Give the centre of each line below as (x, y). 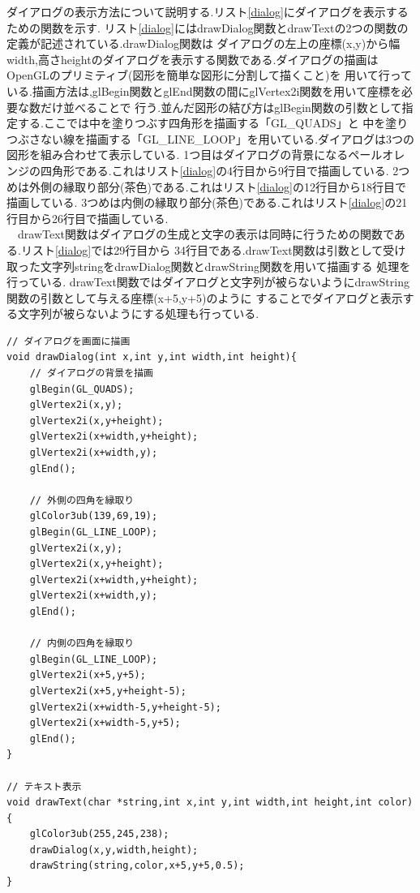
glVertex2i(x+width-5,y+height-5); (125, 707)
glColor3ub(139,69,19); (94, 516)
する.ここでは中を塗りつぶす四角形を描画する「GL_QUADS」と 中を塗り (213, 123)
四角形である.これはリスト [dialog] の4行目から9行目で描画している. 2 (219, 170)
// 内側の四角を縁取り (82, 644)
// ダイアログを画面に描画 (69, 341)
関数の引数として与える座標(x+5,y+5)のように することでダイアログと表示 (205, 297)
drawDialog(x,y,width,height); (114, 850)
